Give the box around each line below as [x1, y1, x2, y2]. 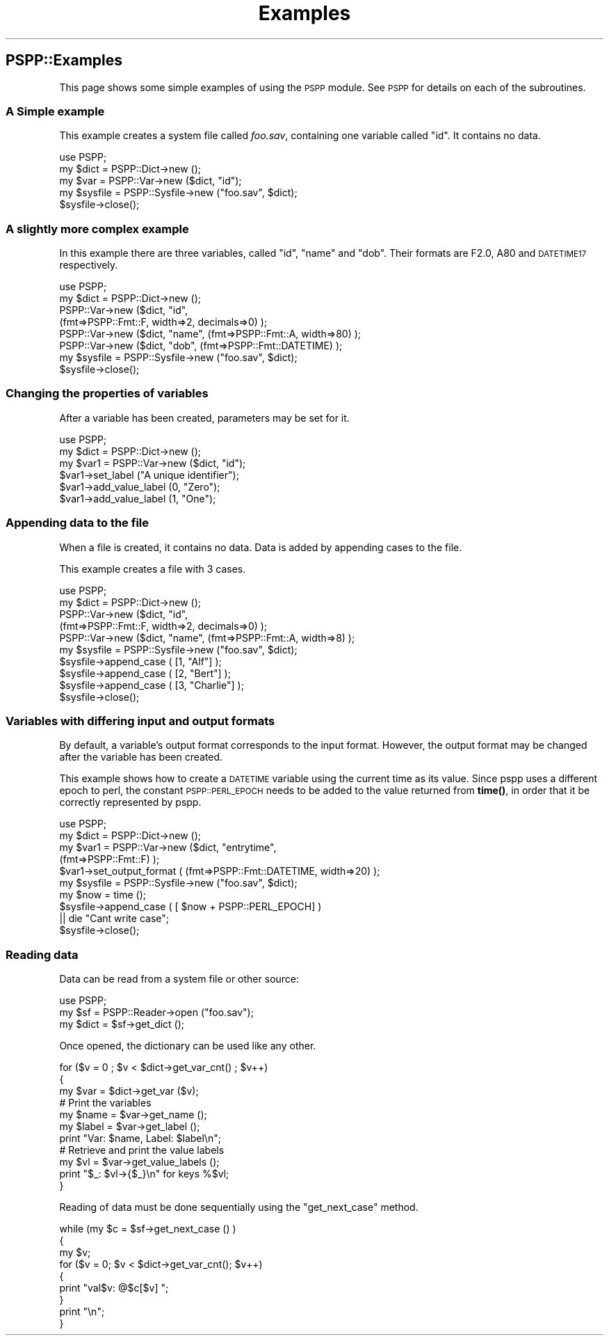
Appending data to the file [6, 516, 149, 530]
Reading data [6, 947, 79, 962]
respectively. [59, 259, 118, 271]
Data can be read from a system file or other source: [59, 973, 300, 985]
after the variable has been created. [59, 751, 223, 763]
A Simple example [6, 104, 105, 118]
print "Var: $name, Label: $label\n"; [59, 1132, 221, 1145]
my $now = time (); [59, 889, 147, 901]
